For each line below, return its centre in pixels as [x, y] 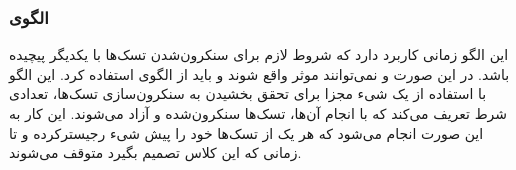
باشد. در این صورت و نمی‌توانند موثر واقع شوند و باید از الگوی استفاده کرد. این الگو [259, 73]
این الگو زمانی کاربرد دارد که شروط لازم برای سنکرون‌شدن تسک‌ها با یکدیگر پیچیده [259, 54]
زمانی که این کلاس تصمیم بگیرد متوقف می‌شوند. [155, 152]
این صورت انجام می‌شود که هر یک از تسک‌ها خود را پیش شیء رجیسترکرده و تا [246, 132]
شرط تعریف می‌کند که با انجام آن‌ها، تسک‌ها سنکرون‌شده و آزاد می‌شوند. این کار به [258, 113]
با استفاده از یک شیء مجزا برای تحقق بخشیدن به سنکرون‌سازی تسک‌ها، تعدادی [248, 93]
